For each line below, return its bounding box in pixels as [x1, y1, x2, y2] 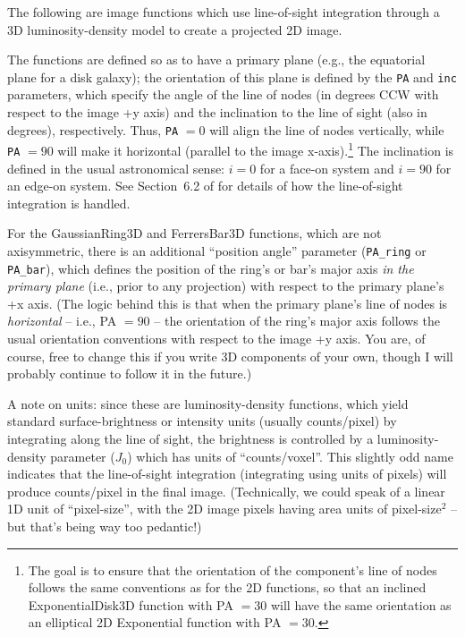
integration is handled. [7, 193, 131, 212]
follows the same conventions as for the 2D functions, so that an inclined [28, 578, 427, 597]
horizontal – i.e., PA [7, 311, 117, 330]
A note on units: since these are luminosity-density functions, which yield [7, 394, 409, 412]
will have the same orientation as [270, 595, 452, 614]
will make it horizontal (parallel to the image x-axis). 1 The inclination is [57, 139, 454, 159]
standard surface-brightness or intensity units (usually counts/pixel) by [7, 412, 397, 430]
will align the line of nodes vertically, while [209, 120, 444, 139]
